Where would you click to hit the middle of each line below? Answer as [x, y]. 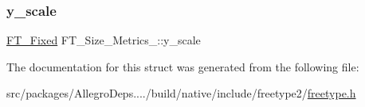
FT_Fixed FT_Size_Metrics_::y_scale [104, 40]
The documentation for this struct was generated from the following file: [183, 66]
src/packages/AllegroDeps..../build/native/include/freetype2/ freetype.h [181, 93]
